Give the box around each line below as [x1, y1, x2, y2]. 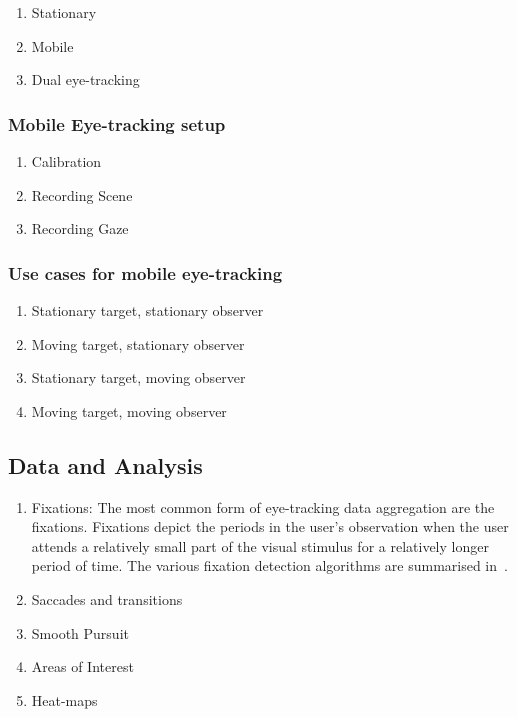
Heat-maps [31, 689, 98, 710]
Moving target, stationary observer [31, 333, 245, 354]
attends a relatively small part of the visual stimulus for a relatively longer [31, 535, 489, 556]
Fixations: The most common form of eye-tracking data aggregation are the [31, 496, 495, 517]
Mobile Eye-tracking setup [8, 111, 226, 136]
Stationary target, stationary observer [31, 300, 264, 320]
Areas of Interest [31, 656, 134, 677]
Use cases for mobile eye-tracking [8, 260, 283, 285]
